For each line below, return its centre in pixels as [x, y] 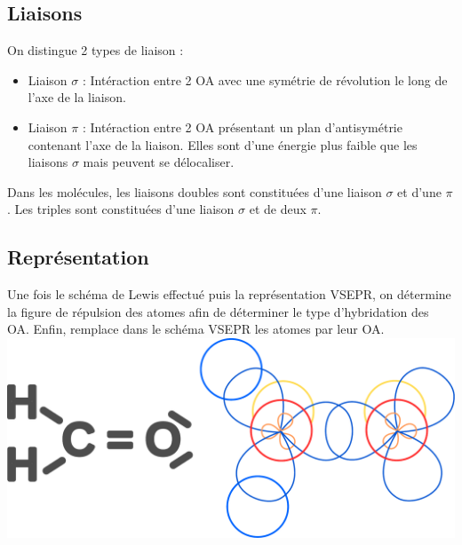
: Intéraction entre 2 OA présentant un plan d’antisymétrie [242, 126]
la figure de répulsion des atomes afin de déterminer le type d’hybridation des [218, 311]
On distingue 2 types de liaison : [96, 50]
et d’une [419, 191]
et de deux [278, 209]
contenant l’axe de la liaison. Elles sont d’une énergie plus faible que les [223, 144]
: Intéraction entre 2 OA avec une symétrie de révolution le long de [265, 79]
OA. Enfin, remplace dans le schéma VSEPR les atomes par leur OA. [196, 329]
